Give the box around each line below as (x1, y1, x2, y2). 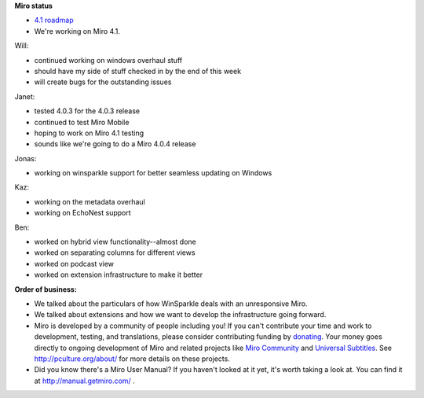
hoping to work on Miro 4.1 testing (34, 128, 144, 138)
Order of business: (14, 284, 78, 294)
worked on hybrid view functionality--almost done (34, 237, 196, 247)
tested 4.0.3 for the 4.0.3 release (34, 106, 141, 116)
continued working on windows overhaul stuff (34, 55, 183, 64)
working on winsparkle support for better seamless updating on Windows (34, 168, 272, 178)
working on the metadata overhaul (34, 197, 145, 206)
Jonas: (14, 153, 37, 163)
